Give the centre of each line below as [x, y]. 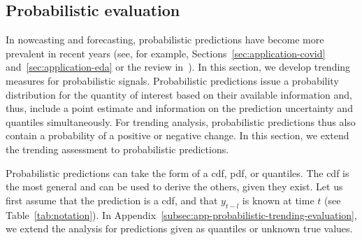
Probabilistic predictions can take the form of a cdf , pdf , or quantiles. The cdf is [178, 172]
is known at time [278, 200]
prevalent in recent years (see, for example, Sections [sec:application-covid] [166, 53]
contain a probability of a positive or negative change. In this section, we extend [178, 135]
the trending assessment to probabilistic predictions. [117, 149]
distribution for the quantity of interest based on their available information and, [179, 94]
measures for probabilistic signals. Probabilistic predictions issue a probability [172, 80]
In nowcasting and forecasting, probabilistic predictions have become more [165, 40]
